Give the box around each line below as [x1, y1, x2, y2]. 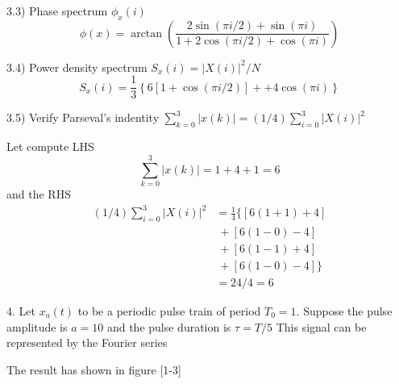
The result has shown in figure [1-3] [6, 361, 181, 378]
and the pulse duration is [106, 318, 231, 335]
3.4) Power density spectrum [6, 58, 148, 75]
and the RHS [6, 185, 71, 202]
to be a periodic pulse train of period [77, 303, 261, 319]
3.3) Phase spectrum [6, 2, 108, 19]
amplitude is [6, 318, 68, 335]
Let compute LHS [6, 138, 94, 155]
